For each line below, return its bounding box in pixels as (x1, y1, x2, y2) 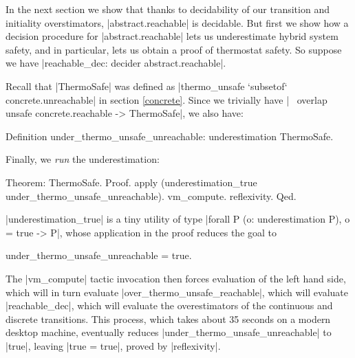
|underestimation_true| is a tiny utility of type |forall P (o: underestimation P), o (6, 212, 350, 226)
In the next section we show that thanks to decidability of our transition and (6, 2, 330, 16)
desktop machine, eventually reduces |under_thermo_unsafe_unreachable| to (6, 325, 332, 339)
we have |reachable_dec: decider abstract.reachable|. (6, 56, 226, 70)
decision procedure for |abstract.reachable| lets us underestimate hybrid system (6, 29, 338, 43)
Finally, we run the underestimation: (6, 152, 160, 166)
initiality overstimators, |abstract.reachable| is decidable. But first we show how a (6, 15, 349, 30)
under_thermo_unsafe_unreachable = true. (6, 248, 192, 262)
